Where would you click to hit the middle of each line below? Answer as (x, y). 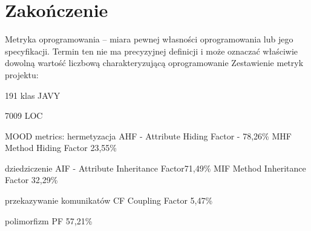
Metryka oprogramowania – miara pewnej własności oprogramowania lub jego (149, 39)
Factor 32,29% (31, 180)
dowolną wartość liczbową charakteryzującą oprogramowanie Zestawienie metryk (154, 63)
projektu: (22, 74)
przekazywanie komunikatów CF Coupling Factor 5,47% (109, 200)
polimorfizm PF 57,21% (49, 220)
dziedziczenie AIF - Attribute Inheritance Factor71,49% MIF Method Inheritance (155, 168)
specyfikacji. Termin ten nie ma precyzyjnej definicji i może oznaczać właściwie (151, 51)
